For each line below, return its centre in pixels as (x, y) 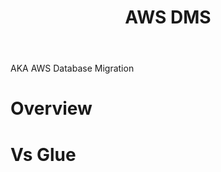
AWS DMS (168, 17)
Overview (51, 108)
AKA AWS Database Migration (72, 68)
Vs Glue (43, 154)
